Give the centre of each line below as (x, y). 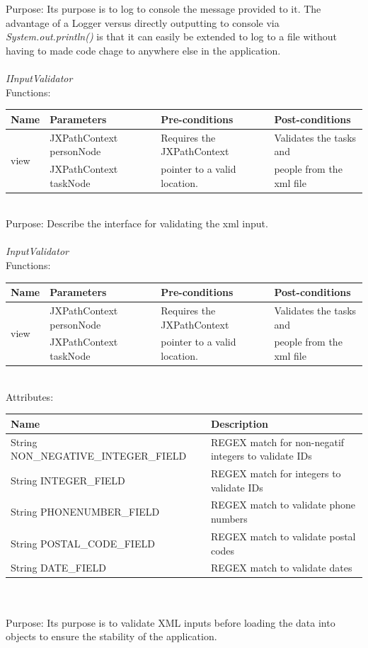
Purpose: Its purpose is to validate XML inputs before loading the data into (171, 622)
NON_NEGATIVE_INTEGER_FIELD (99, 456)
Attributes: (30, 396)
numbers (229, 519)
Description (239, 423)
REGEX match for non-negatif (277, 442)
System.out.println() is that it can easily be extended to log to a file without (171, 36)
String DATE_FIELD (59, 568)
